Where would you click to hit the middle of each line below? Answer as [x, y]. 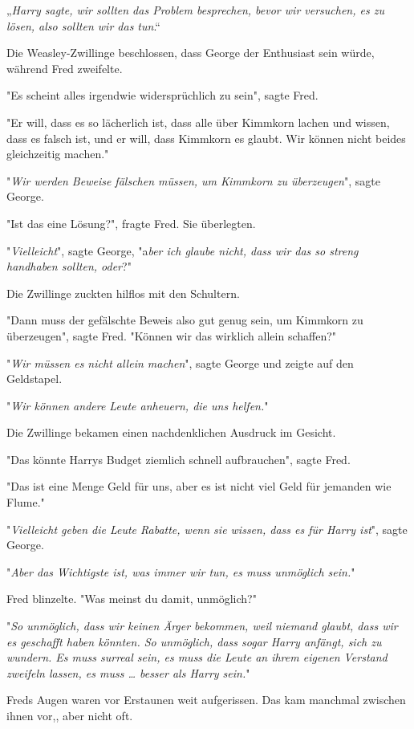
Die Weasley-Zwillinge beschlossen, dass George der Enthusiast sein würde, [191, 53]
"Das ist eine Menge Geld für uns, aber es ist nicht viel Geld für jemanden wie [199, 486]
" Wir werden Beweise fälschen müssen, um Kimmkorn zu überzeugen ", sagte [193, 180]
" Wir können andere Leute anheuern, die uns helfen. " [138, 405]
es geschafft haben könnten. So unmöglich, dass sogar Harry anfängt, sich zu [194, 641]
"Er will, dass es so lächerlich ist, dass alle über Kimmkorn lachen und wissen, [198, 122]
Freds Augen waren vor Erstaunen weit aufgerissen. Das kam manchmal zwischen [206, 700]
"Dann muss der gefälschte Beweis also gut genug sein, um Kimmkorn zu [185, 320]
